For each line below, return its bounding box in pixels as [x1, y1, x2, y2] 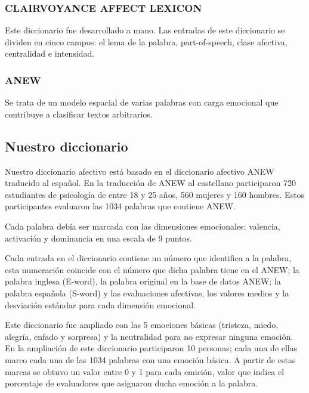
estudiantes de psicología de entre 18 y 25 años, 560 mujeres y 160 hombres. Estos [5, 188, 305, 200]
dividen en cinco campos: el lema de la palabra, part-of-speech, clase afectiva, [5, 35, 288, 48]
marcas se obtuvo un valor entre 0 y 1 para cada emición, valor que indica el [5, 365, 285, 377]
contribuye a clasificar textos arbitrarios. [5, 107, 153, 120]
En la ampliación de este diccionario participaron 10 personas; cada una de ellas [5, 342, 298, 354]
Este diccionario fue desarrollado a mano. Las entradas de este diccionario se [5, 24, 285, 36]
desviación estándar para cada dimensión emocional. [5, 298, 196, 311]
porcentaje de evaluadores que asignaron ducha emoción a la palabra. [5, 377, 258, 389]
